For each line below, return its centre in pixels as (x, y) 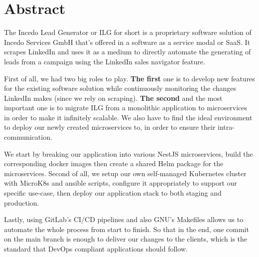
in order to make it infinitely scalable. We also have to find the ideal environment (128, 117)
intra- (226, 127)
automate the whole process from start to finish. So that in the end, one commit (127, 229)
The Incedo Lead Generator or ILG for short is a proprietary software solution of (128, 32)
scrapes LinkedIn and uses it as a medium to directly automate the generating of (128, 52)
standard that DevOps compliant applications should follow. (96, 249)
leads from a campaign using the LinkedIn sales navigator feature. (105, 61)
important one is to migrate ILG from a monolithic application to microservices (126, 108)
